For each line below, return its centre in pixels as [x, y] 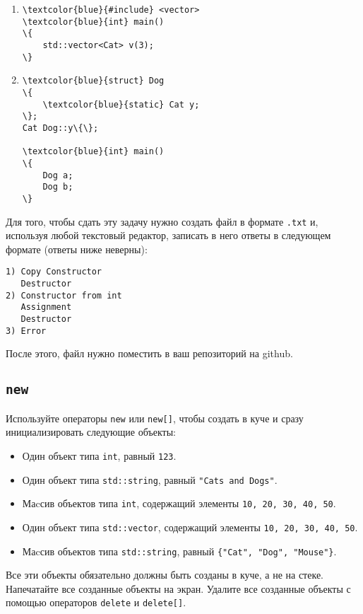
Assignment [46, 307]
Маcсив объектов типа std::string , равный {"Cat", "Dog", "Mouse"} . [179, 551]
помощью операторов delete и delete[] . [96, 602]
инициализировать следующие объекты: [91, 432]
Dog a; [58, 175]
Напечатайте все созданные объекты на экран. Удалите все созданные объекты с [178, 588]
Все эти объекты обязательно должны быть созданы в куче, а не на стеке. [165, 575]
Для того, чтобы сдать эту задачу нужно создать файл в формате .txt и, [162, 221]
